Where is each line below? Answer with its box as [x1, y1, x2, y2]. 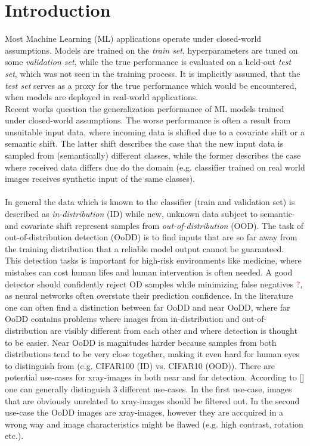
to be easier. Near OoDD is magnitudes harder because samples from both [5, 336, 277, 348]
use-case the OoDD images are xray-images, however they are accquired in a [5, 406, 284, 419]
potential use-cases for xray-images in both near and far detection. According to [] [5, 371, 305, 383]
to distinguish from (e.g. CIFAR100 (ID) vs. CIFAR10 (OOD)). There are [5, 359, 275, 371]
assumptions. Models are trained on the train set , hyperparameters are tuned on [5, 44, 298, 56]
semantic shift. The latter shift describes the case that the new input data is [5, 137, 284, 150]
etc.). [5, 429, 24, 442]
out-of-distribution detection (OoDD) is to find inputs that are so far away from [5, 231, 297, 243]
